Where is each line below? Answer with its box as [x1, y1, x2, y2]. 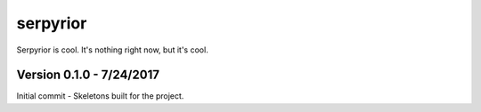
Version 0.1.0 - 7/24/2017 [16, 68, 160, 83]
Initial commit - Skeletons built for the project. [16, 91, 184, 101]
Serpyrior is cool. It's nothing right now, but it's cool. [16, 44, 208, 55]
